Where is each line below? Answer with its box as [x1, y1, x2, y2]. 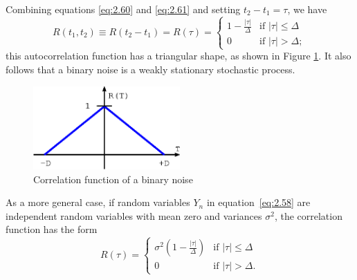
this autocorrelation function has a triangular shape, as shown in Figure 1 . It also [6, 48, 351, 63]
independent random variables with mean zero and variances [6, 208, 262, 223]
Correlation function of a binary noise [33, 171, 193, 186]
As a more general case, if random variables [6, 195, 190, 209]
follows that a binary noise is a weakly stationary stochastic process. [6, 62, 295, 76]
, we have [287, 2, 327, 16]
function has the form [6, 222, 98, 236]
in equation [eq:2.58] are [206, 195, 311, 209]
